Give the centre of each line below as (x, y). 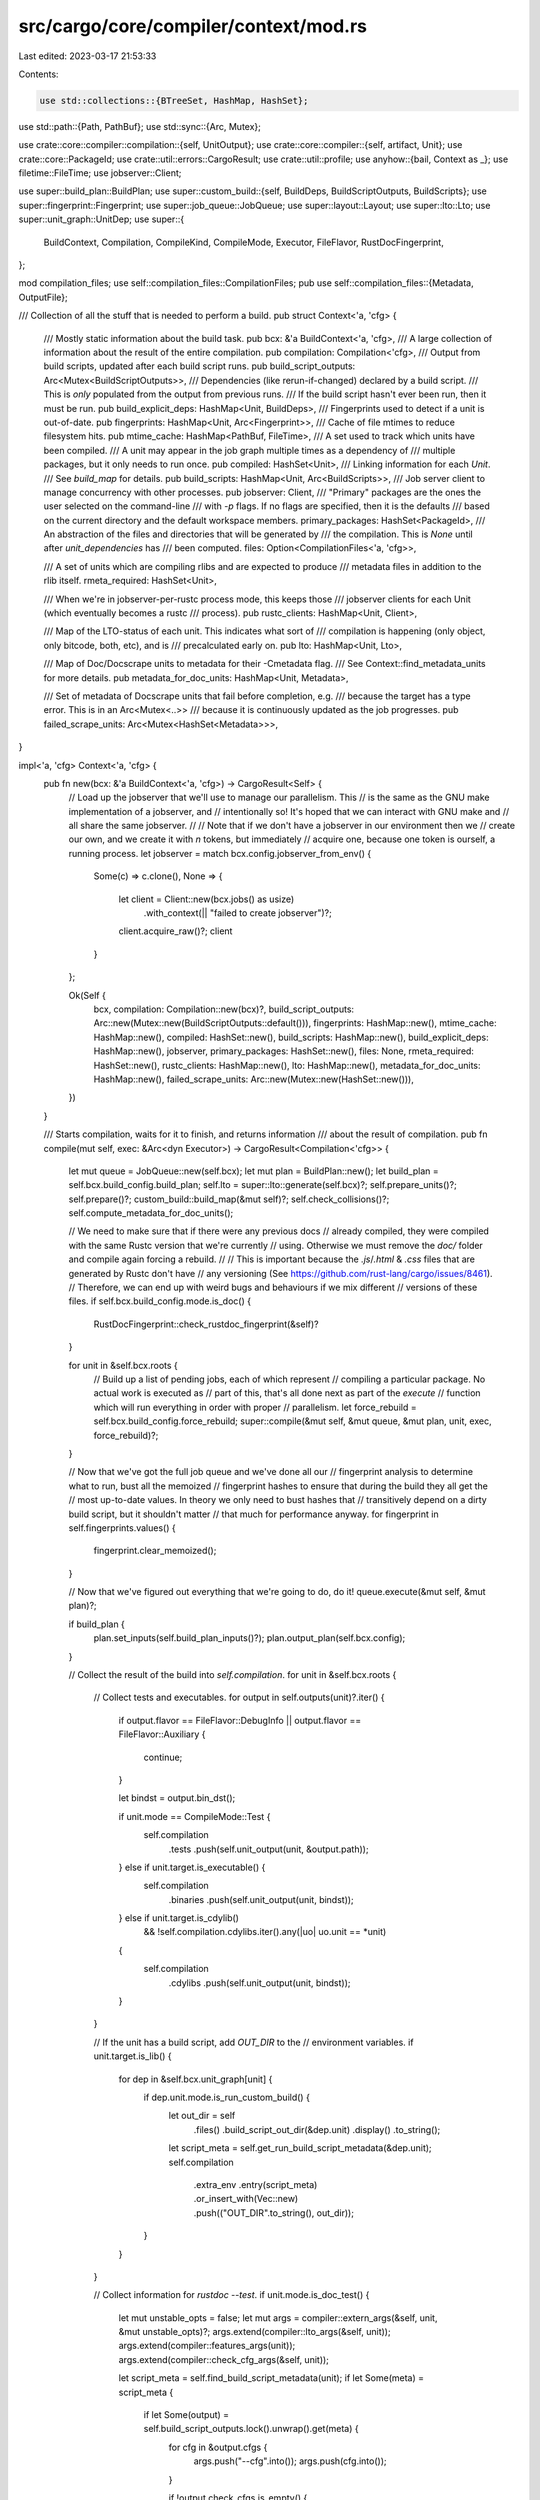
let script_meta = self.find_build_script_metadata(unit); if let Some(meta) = (271, 2378)
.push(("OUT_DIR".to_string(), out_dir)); (274, 2212)
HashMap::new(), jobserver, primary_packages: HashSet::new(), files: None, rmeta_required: (284, 1051)
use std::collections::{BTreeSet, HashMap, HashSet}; (174, 100)
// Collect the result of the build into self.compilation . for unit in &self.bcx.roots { (232, 1675)
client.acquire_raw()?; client (175, 931)
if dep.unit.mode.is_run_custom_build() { (226, 2097)
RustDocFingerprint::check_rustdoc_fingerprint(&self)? (206, 1324)
